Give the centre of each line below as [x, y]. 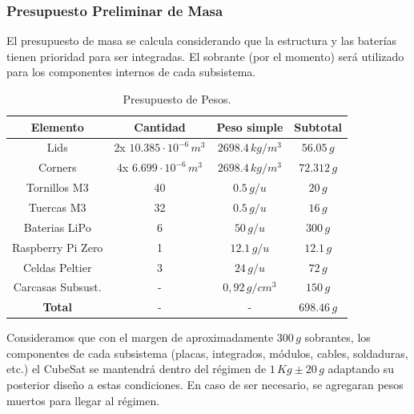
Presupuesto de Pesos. [177, 99]
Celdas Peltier [57, 267]
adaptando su [361, 369]
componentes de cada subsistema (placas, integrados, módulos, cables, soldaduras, [207, 353]
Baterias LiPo [57, 227]
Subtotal [318, 126]
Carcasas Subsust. [57, 287]
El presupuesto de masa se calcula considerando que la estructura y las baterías [202, 41]
